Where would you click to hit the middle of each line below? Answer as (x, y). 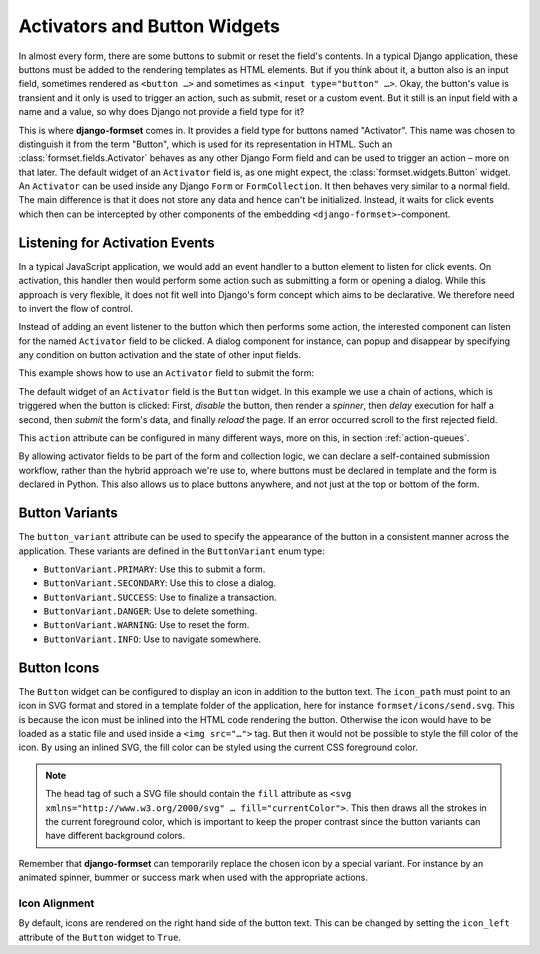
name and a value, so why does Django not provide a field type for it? (161, 112)
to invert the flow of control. (76, 308)
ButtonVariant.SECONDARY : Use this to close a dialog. (160, 583)
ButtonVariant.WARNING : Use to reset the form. (146, 625)
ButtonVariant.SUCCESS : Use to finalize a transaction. (160, 597)
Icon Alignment (56, 903)
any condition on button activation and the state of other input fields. (160, 355)
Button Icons (59, 667)
